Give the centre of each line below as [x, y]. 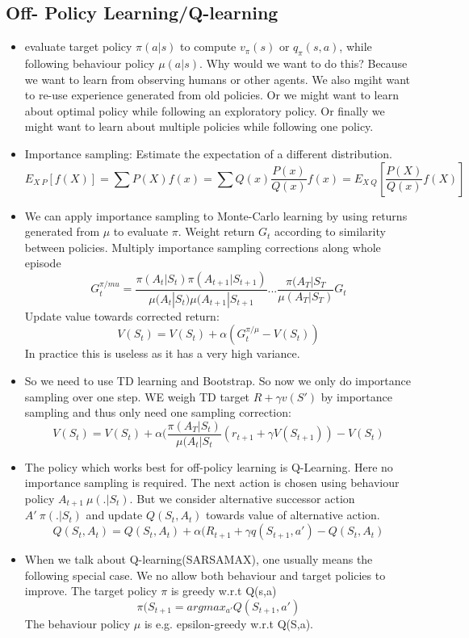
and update [114, 515]
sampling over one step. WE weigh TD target [137, 396]
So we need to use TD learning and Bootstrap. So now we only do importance [218, 380]
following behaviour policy [90, 63]
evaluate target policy [78, 46]
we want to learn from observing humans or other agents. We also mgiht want [218, 79]
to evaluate [141, 231]
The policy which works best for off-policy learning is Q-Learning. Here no [209, 466]
